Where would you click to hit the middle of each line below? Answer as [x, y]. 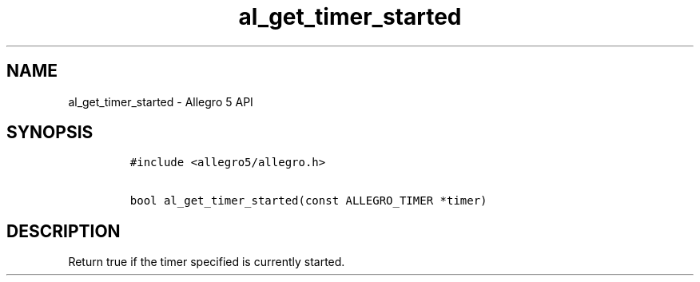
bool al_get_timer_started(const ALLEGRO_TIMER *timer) [308, 201]
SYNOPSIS [50, 133]
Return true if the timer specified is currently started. [207, 262]
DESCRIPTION [64, 231]
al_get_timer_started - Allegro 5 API [161, 101]
